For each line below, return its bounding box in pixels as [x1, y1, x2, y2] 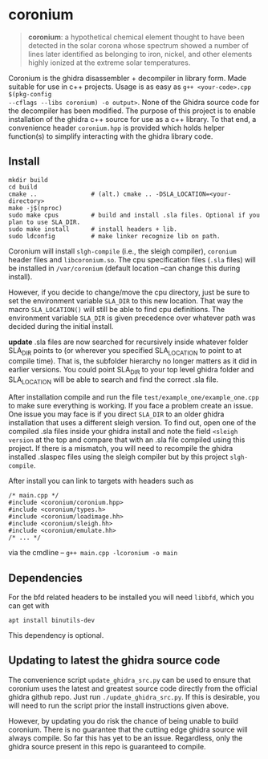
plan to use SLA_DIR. [8, 218, 81, 226]
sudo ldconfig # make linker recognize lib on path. [8, 232, 221, 240]
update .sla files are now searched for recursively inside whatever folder [8, 337, 249, 347]
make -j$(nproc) [8, 204, 63, 212]
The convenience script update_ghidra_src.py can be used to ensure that [8, 675, 251, 684]
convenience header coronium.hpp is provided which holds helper [8, 123, 225, 132]
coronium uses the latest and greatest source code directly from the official [8, 684, 258, 693]
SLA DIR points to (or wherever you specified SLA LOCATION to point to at [8, 345, 242, 357]
